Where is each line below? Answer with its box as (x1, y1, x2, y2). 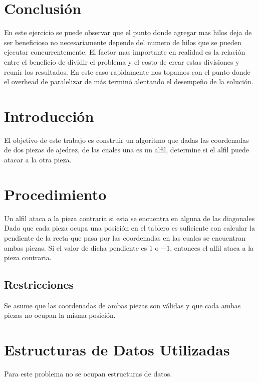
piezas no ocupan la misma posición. (4, 310, 116, 320)
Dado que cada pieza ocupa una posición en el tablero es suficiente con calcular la (4, 223, 255, 233)
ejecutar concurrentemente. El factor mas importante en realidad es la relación (4, 47, 245, 57)
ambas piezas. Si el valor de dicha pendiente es (4, 242, 147, 253)
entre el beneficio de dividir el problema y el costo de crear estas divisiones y (4, 56, 239, 67)
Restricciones (4, 277, 74, 292)
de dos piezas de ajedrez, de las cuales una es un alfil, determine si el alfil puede (4, 144, 249, 155)
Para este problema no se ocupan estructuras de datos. (4, 368, 172, 379)
